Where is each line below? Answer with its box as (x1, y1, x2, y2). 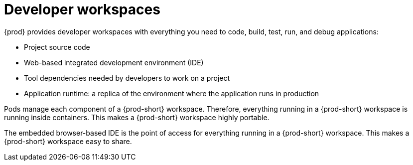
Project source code (24, 42, 90, 51)
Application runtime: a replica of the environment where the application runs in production (24, 89, 319, 98)
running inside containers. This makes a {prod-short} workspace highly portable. (4, 113, 270, 122)
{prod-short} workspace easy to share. (4, 137, 132, 146)
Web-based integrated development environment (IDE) (24, 58, 204, 67)
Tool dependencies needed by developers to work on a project (24, 73, 230, 82)
